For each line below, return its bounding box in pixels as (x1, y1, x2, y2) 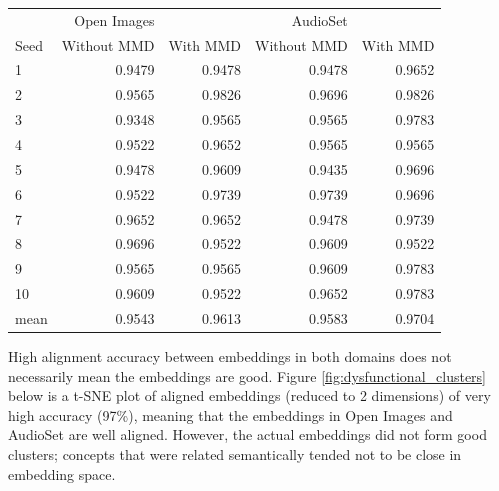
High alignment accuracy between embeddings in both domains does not (8, 345, 452, 366)
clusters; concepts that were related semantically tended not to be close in (8, 443, 462, 464)
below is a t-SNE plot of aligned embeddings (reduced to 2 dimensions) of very (8, 385, 491, 406)
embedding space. (8, 463, 116, 484)
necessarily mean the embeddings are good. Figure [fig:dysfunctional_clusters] (8, 365, 487, 386)
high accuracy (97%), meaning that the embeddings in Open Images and (8, 404, 453, 425)
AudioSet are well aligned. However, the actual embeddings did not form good (8, 424, 487, 445)
